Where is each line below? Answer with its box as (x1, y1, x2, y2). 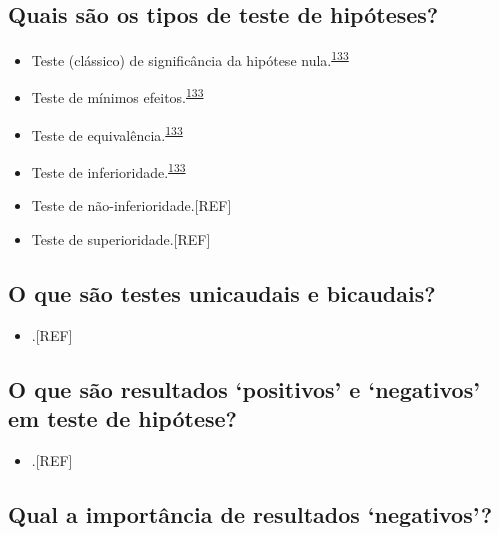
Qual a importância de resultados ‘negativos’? (8, 498, 493, 529)
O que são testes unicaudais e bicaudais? (8, 277, 436, 308)
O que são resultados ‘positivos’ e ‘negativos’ (8, 373, 480, 404)
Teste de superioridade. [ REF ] (31, 228, 211, 249)
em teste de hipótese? (8, 402, 237, 433)
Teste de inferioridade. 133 (31, 158, 186, 182)
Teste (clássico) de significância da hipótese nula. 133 (31, 47, 349, 70)
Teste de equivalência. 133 (31, 121, 183, 145)
